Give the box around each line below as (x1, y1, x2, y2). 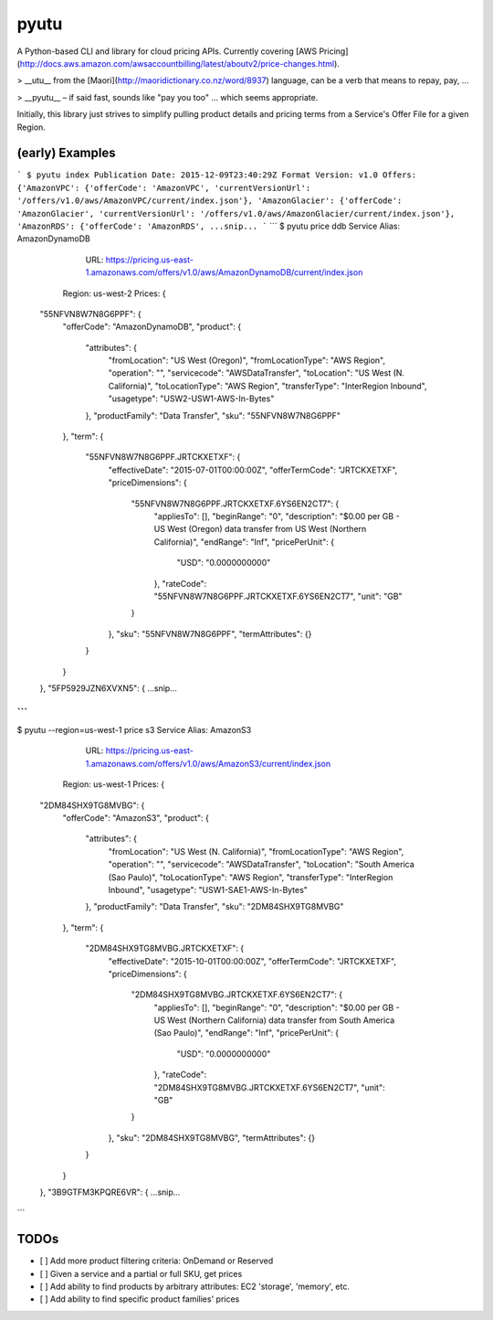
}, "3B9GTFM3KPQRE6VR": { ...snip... (39, 1187, 181, 1198)
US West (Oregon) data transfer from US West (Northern (153, 524, 367, 535)
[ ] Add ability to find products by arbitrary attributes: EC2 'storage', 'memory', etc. (39, 1281, 351, 1293)
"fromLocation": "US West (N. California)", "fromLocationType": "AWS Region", (108, 846, 404, 857)
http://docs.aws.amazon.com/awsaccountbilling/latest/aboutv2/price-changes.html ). (19, 58, 340, 69)
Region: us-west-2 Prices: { (62, 288, 166, 299)
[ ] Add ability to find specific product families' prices (39, 1293, 240, 1304)
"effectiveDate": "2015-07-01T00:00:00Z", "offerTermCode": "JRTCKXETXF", (108, 464, 398, 475)
